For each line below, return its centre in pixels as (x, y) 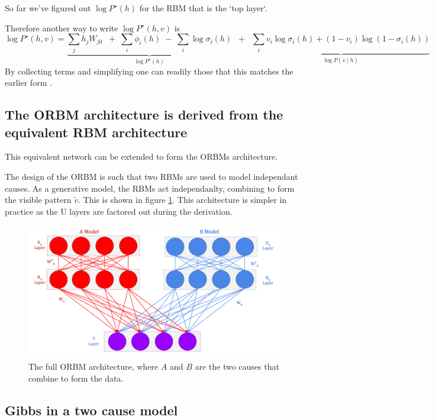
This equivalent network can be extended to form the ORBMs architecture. (141, 156)
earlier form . (28, 83)
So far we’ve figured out (48, 8)
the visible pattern (38, 200)
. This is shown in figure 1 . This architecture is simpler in (182, 200)
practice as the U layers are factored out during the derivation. (119, 211)
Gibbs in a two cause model (91, 410)
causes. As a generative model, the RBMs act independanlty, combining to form (150, 188)
